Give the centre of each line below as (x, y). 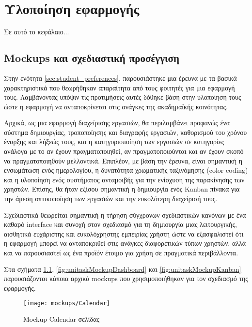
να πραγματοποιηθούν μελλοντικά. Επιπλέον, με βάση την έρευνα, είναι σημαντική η (123, 160)
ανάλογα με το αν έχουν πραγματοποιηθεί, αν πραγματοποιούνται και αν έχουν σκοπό (124, 151)
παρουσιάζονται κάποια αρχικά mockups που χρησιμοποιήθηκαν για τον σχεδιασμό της (126, 278)
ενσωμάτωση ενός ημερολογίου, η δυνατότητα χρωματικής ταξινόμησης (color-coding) (126, 170)
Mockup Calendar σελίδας (62, 319)
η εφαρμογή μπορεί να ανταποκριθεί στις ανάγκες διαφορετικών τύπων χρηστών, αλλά (125, 243)
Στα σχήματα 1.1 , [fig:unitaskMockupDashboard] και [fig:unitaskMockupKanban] (123, 269)
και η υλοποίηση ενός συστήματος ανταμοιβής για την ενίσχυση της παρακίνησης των (124, 179)
